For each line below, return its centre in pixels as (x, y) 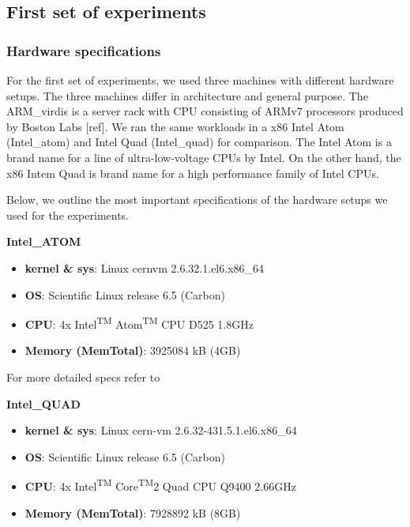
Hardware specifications (84, 50)
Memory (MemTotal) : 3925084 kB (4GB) (133, 350)
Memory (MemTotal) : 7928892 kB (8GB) (133, 512)
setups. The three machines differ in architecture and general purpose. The (187, 95)
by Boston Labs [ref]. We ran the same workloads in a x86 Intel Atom (175, 126)
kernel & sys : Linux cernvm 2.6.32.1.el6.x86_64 (145, 267)
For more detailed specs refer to (83, 376)
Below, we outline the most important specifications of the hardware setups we (197, 200)
